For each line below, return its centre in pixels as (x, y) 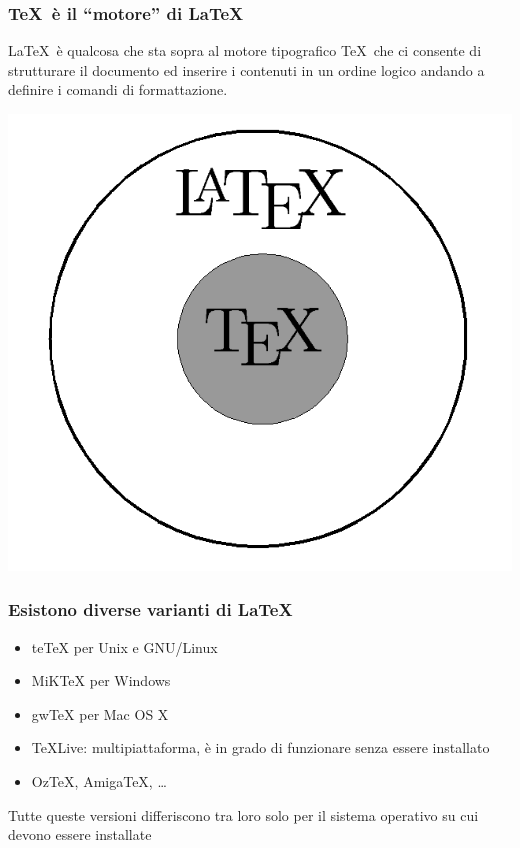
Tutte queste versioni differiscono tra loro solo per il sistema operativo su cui (243, 814)
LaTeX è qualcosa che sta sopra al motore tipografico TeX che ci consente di (245, 50)
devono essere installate (80, 834)
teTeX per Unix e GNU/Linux (124, 646)
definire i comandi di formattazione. (118, 89)
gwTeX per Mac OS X (100, 713)
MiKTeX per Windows (101, 680)
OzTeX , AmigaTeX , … (99, 780)
